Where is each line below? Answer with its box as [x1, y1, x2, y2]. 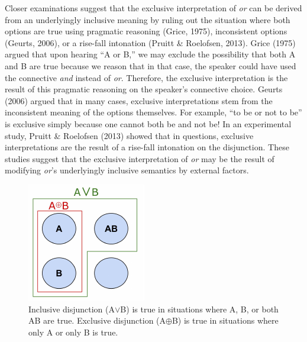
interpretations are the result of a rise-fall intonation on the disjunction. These [5, 141, 289, 153]
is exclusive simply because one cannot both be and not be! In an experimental [5, 117, 292, 130]
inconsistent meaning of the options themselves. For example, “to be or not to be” [5, 106, 302, 118]
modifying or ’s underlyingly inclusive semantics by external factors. [5, 164, 249, 176]
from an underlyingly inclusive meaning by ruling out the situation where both [5, 13, 290, 25]
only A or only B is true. [28, 325, 118, 338]
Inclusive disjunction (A [28, 302, 115, 315]
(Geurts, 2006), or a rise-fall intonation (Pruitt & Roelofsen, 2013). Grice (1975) [5, 36, 296, 49]
